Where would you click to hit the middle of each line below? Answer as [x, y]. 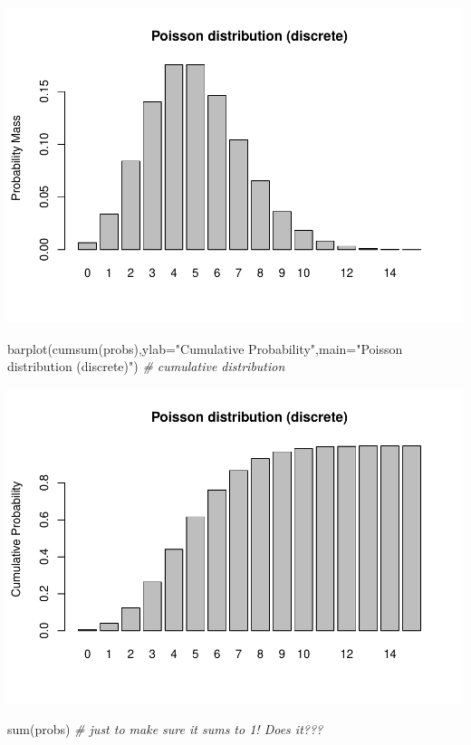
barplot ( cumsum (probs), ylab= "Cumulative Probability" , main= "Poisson [205, 348]
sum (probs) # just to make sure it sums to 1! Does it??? [165, 729]
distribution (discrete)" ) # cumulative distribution [146, 366]
